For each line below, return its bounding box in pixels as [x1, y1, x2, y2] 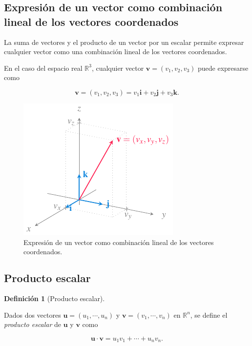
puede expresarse [198, 62, 249, 73]
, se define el [190, 309, 228, 320]
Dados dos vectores [4, 309, 61, 320]
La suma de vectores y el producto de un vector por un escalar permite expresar [4, 37, 244, 47]
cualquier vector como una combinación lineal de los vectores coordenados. [4, 46, 227, 57]
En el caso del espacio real [4, 62, 83, 73]
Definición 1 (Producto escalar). [4, 293, 105, 303]
